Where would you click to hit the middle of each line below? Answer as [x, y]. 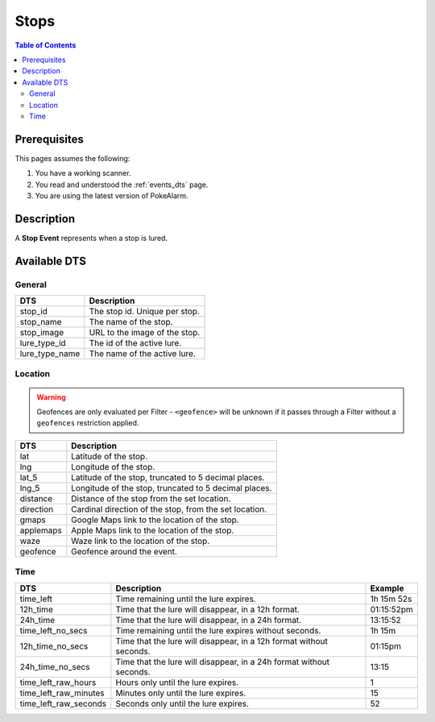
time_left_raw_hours [58, 683]
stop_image [42, 333]
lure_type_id [43, 343]
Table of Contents [46, 45]
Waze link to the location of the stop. [141, 541]
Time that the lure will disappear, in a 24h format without [223, 662]
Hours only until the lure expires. [177, 683]
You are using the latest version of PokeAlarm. [112, 195]
